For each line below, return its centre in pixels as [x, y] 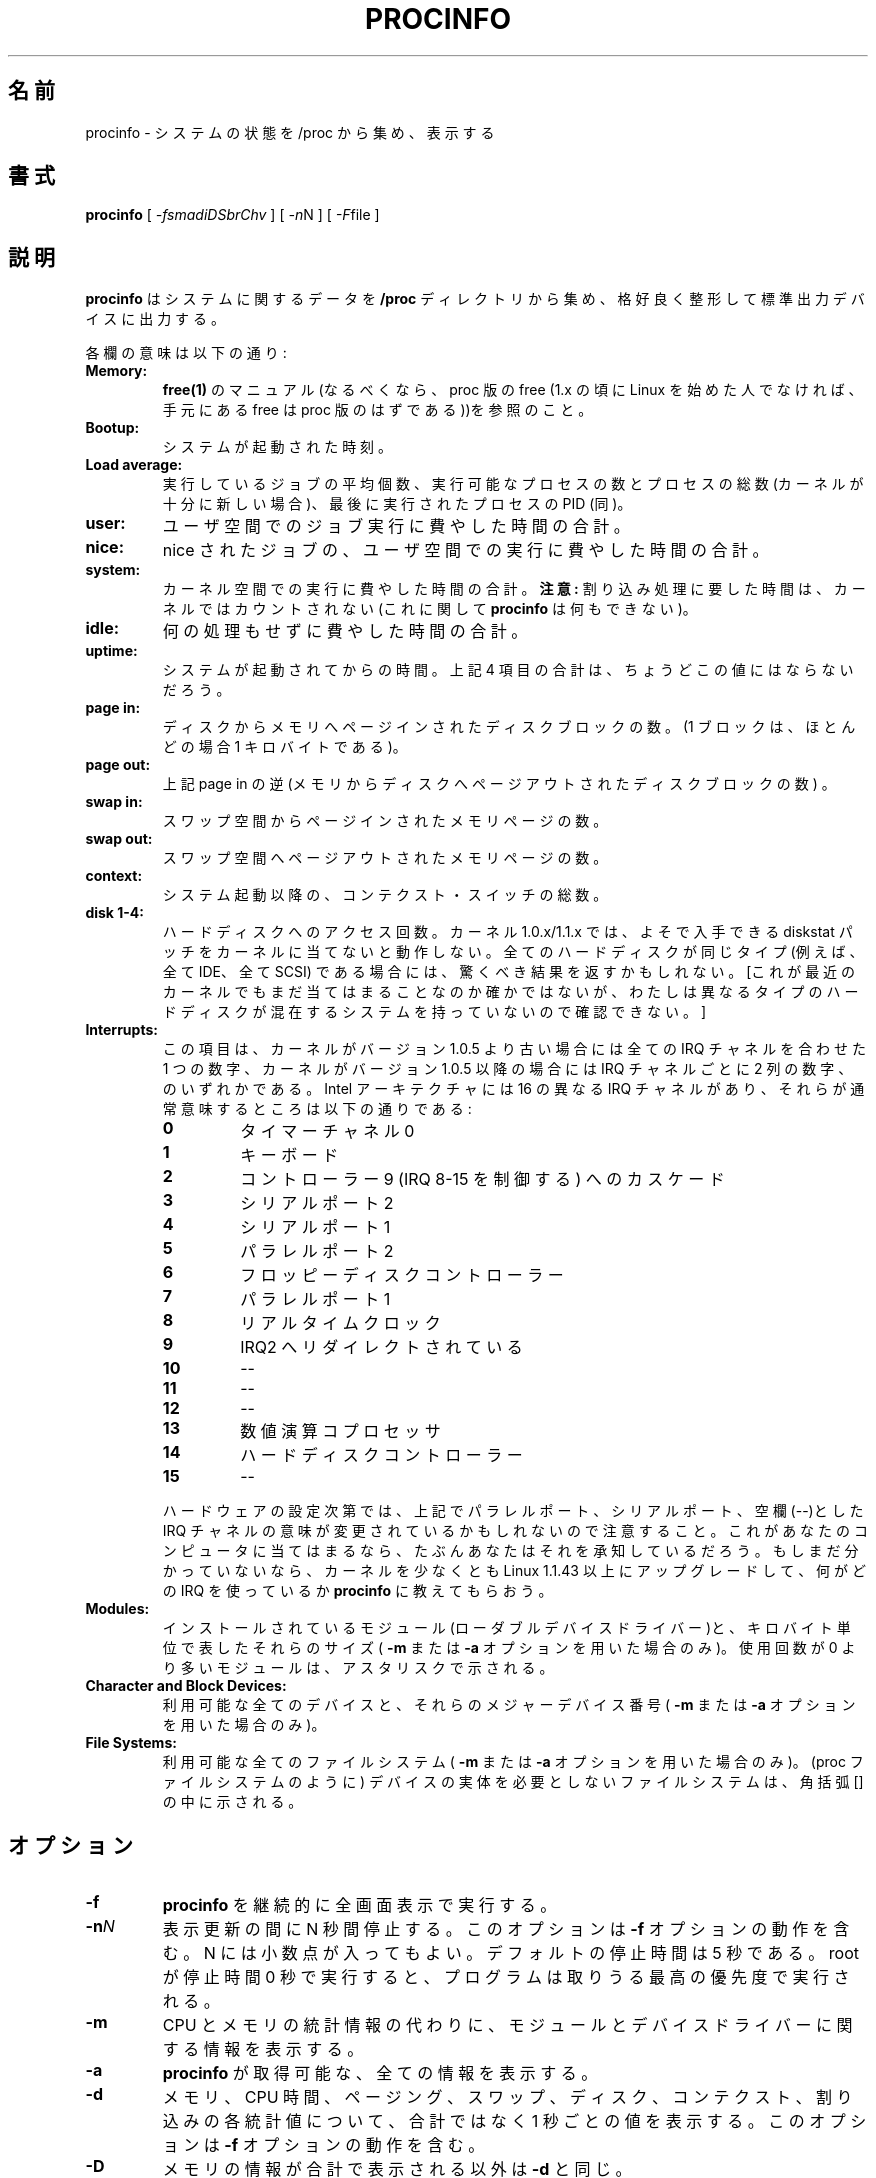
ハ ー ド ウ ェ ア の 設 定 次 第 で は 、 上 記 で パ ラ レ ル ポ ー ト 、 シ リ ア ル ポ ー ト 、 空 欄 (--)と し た [513, 1511]
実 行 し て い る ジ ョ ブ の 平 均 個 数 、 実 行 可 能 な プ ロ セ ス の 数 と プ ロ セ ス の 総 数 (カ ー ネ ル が [513, 484]
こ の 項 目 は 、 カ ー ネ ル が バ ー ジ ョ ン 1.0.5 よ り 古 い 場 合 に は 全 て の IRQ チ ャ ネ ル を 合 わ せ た [514, 1049]
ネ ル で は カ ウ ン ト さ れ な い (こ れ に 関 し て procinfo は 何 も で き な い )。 [429, 609]
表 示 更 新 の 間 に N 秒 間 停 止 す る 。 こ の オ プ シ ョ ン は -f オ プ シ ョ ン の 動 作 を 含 [506, 1929]
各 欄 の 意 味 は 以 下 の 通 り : [186, 353]
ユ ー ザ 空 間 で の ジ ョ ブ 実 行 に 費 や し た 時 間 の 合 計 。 [396, 526]
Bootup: [112, 428]
